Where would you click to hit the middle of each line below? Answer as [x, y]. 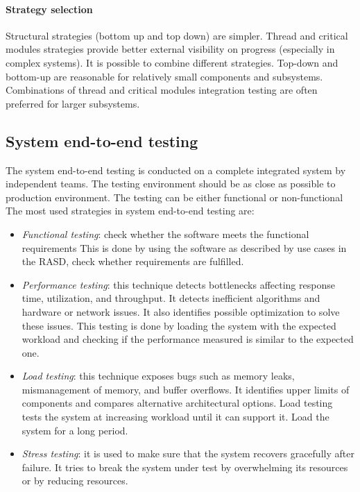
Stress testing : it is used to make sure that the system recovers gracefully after [188, 453]
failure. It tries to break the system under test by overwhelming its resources [185, 467]
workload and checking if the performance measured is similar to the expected [188, 339]
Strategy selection [49, 9]
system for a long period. [75, 430]
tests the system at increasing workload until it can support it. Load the [175, 417]
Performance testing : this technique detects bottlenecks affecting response [178, 284]
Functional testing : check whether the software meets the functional [165, 234]
